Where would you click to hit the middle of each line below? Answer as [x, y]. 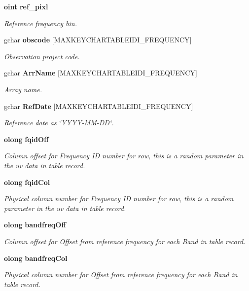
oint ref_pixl [26, 6]
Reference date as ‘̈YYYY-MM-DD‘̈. [59, 123]
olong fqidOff [26, 139]
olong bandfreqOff [35, 225]
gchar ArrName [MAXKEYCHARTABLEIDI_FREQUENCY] [101, 73]
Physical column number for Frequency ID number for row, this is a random [119, 199]
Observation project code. [42, 56]
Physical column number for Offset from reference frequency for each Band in [121, 274]
